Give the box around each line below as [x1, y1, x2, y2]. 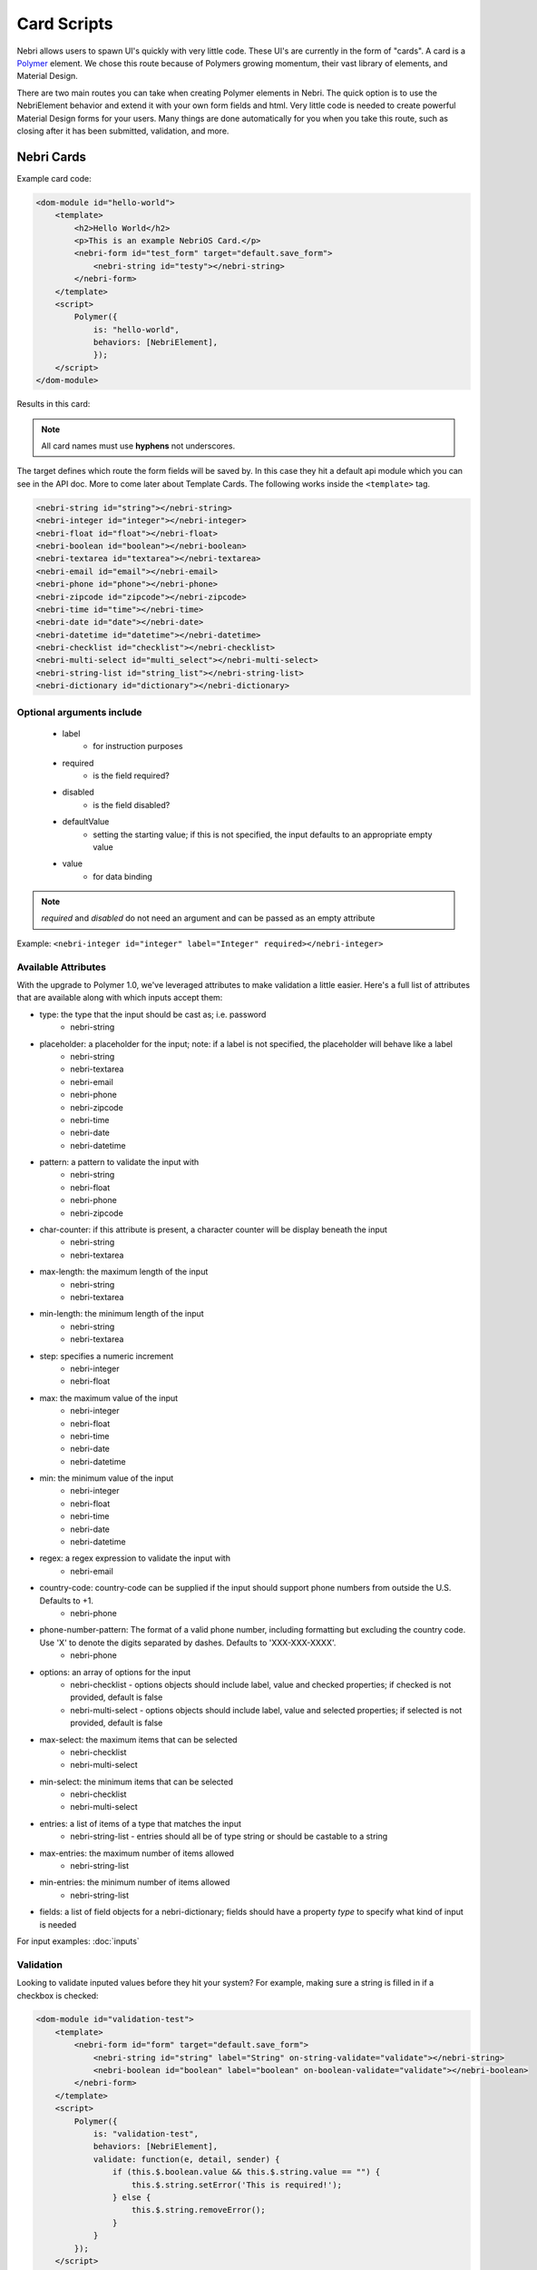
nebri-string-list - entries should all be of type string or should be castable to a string [70, 1831, 388, 1842]
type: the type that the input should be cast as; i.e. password [39, 1009, 267, 1020]
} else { [112, 2192, 151, 2202]
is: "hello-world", [93, 324, 181, 335]
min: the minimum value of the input [39, 1473, 174, 1484]
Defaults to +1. [39, 1594, 94, 1606]
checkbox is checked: [16, 1989, 99, 2001]
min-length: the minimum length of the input [39, 1308, 204, 1319]
